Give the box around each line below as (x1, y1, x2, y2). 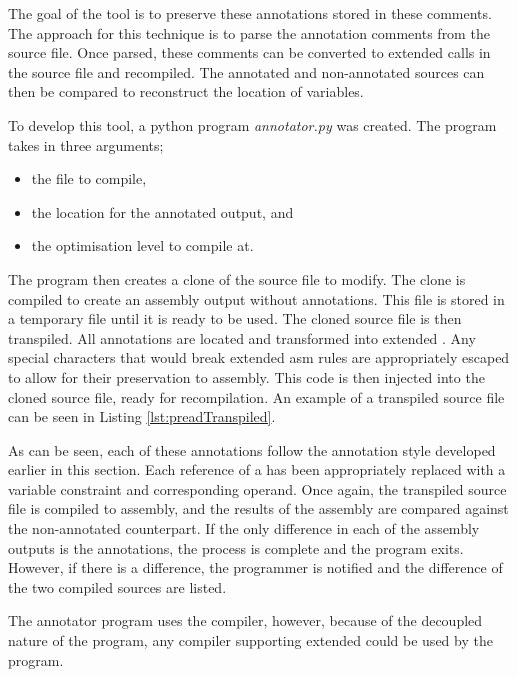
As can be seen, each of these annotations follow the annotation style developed (8, 439, 496, 460)
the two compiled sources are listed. (8, 576, 227, 597)
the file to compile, (31, 168, 147, 189)
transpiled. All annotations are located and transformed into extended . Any (8, 327, 476, 348)
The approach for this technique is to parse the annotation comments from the (8, 22, 490, 43)
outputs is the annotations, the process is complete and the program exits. (8, 537, 464, 558)
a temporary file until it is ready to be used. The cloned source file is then (8, 308, 462, 329)
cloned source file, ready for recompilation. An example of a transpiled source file (8, 386, 505, 407)
